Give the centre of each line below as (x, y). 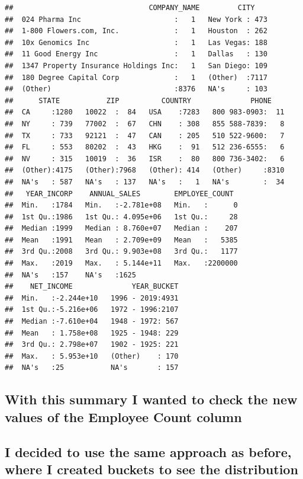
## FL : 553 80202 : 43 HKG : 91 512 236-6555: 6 (145, 147)
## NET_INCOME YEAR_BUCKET (92, 287)
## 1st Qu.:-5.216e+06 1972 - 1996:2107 (92, 310)
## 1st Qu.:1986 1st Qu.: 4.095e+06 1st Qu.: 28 (121, 217)
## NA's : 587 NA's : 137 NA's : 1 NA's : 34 (145, 182)
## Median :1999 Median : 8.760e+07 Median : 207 (121, 229)
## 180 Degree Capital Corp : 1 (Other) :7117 (136, 77)
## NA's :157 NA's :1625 (70, 275)
